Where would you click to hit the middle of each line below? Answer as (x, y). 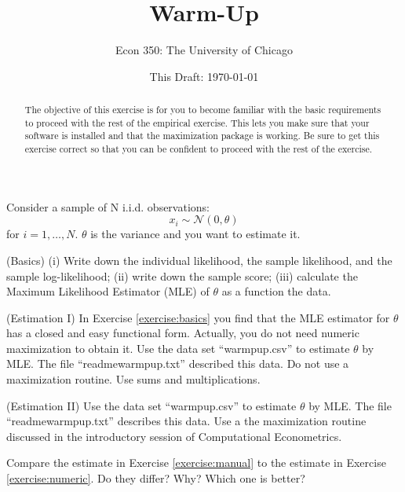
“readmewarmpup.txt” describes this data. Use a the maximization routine (186, 421)
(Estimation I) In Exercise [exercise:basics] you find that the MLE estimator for (198, 317)
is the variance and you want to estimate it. (195, 234)
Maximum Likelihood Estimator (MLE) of (108, 291)
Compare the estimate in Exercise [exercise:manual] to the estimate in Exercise (196, 463)
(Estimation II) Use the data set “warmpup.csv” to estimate (151, 405)
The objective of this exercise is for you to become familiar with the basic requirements (203, 110)
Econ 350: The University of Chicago (204, 50)
